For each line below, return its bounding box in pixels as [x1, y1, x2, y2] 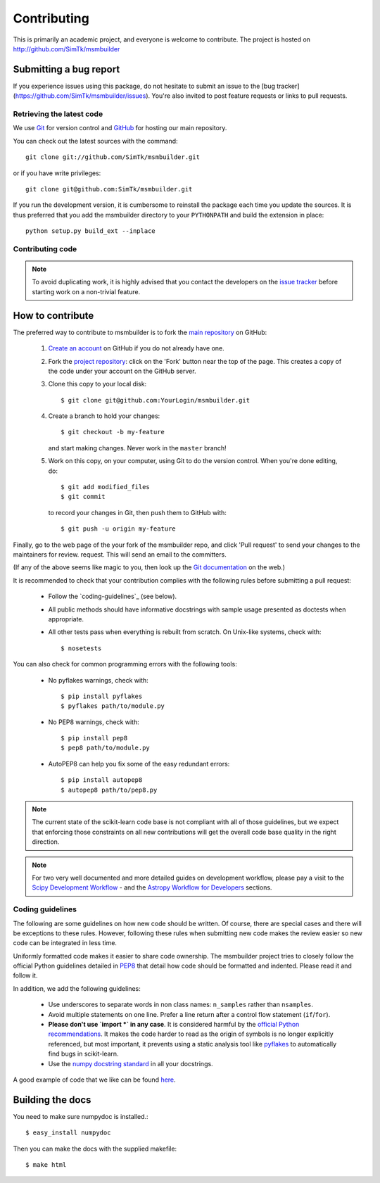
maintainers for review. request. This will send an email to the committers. [13, 550, 227, 559]
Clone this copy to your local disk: [48, 380, 147, 388]
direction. [32, 837, 60, 846]
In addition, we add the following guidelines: [13, 984, 141, 992]
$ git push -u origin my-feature [61, 525, 176, 533]
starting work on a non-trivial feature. [32, 287, 141, 296]
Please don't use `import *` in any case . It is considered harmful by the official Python [48, 1020, 300, 1029]
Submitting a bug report [13, 63, 120, 75]
